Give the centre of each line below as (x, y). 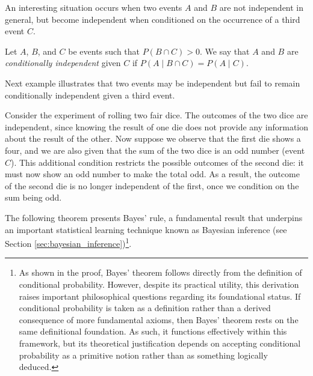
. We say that (225, 51)
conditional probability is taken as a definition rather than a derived (145, 308)
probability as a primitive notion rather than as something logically (143, 355)
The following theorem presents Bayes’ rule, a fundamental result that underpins (154, 217)
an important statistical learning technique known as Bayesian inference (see (146, 229)
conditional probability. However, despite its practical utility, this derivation (159, 284)
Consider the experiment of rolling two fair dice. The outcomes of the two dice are (156, 115)
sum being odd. (33, 197)
